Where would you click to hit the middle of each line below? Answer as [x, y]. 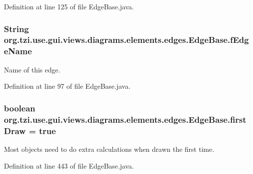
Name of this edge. [32, 69]
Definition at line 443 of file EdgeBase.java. [69, 165]
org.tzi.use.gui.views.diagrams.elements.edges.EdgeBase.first [125, 119]
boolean [20, 108]
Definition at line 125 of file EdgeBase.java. [69, 6]
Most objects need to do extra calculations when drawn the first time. [109, 149]
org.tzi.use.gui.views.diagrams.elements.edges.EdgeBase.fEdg [126, 40]
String [16, 28]
